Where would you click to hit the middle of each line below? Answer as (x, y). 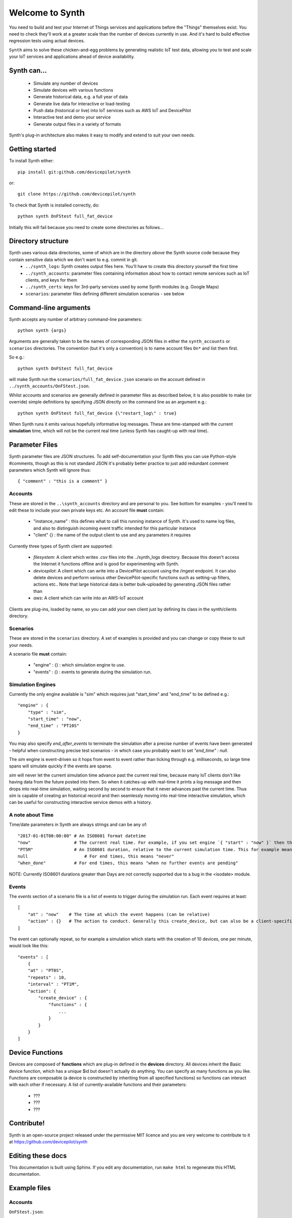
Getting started (33, 149)
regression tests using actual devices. (47, 41)
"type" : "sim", (47, 712)
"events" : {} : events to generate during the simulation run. (92, 672)
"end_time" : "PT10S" (54, 726)
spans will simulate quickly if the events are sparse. (61, 766)
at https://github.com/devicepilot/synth (48, 1142)
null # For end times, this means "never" (96, 856)
